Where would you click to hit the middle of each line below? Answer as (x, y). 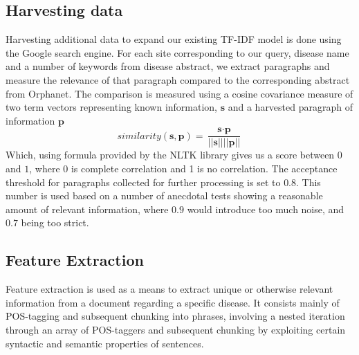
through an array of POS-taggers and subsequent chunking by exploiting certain (176, 329)
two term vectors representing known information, (112, 107)
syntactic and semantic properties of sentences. (105, 343)
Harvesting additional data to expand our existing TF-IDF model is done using (174, 39)
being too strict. (55, 222)
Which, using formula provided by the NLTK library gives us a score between (170, 155)
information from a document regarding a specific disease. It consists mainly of (173, 302)
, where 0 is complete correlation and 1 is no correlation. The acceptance (183, 169)
